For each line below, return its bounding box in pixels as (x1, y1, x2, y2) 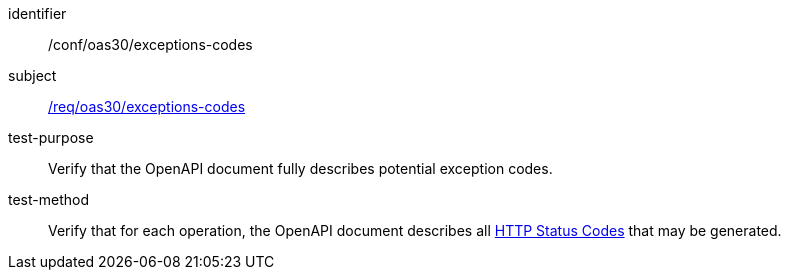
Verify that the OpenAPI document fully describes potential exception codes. (48, 160, 553, 177)
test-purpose (8, 129, 94, 146)
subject (8, 67, 57, 84)
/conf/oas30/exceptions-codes (48, 36, 253, 53)
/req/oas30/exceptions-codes (48, 98, 246, 115)
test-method (8, 191, 89, 208)
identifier (8, 5, 67, 22)
